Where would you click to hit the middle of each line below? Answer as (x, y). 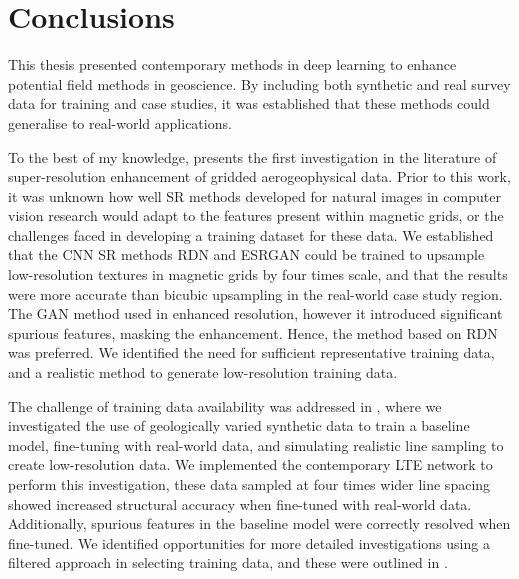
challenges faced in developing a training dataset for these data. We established (251, 234)
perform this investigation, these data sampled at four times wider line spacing (249, 484)
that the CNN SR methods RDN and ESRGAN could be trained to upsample (246, 254)
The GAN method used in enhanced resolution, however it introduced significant (255, 313)
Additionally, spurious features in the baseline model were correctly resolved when (259, 523)
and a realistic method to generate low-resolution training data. (203, 372)
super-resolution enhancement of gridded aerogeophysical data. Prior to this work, (259, 176)
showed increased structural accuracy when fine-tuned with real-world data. (240, 503)
